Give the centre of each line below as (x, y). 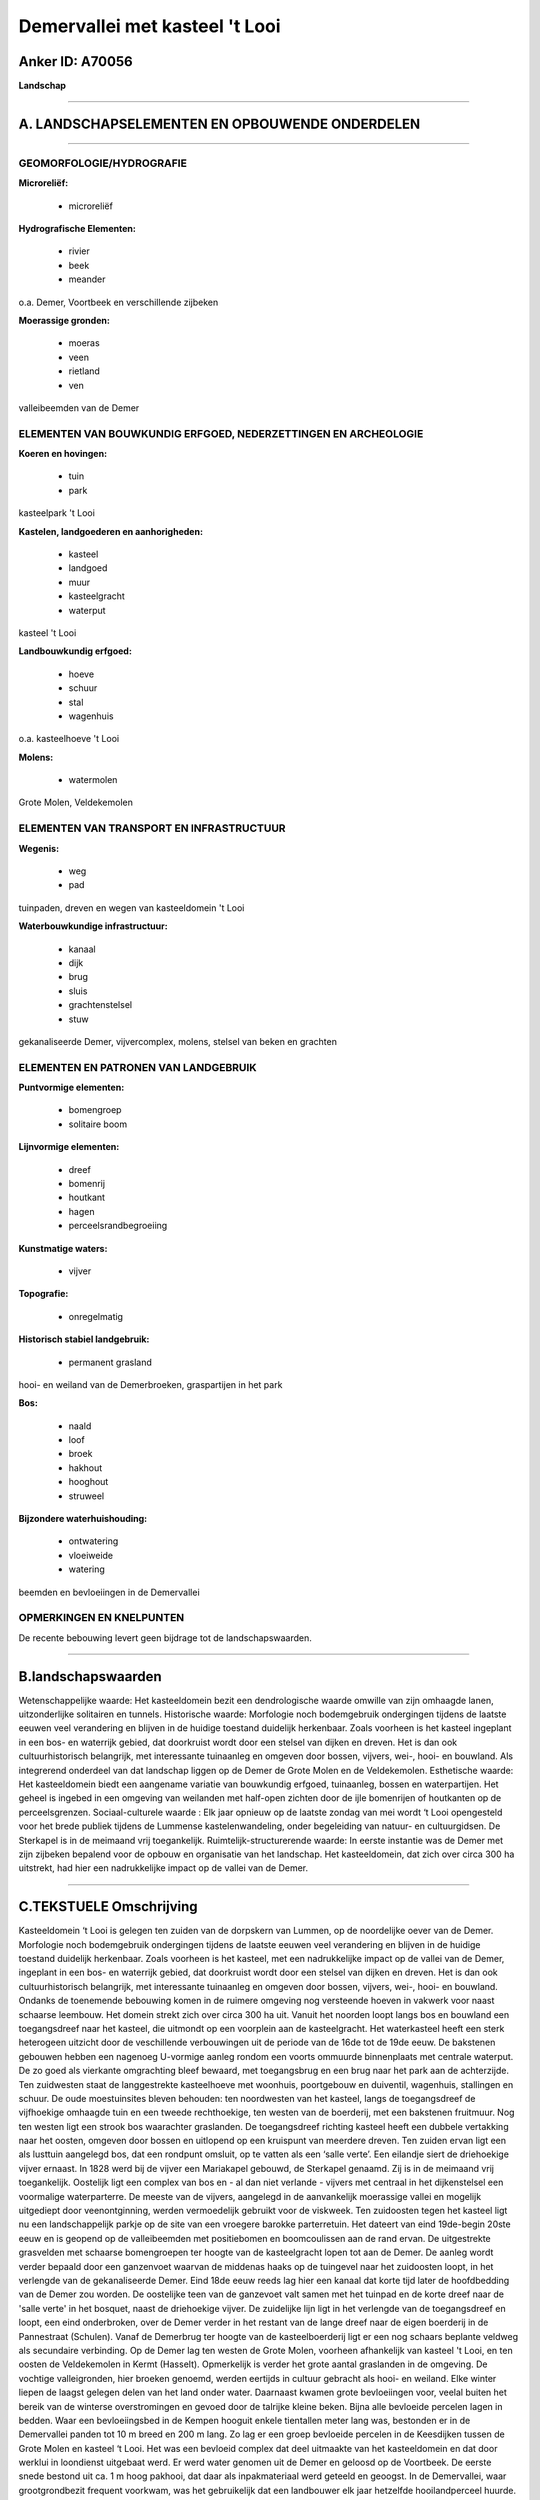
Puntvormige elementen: (71, 1087)
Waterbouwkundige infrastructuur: (93, 926)
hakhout (85, 1467)
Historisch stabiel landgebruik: (84, 1339)
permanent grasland (110, 1362)
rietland (84, 371)
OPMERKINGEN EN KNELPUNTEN (101, 1618)
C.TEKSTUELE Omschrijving (108, 1906)
